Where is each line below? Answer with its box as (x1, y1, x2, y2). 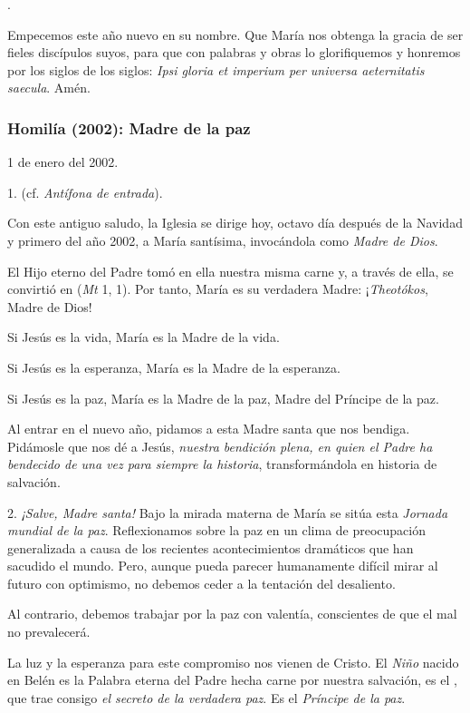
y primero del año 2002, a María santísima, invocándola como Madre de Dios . (7, 230, 438, 249)
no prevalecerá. (7, 622, 91, 641)
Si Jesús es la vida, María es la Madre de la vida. (7, 327, 280, 347)
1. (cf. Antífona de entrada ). (7, 182, 163, 201)
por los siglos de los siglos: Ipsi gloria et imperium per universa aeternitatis (7, 60, 425, 79)
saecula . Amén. (7, 78, 91, 97)
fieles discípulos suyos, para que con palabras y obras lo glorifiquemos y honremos (7, 43, 461, 62)
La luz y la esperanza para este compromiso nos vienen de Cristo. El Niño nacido (7, 652, 459, 671)
